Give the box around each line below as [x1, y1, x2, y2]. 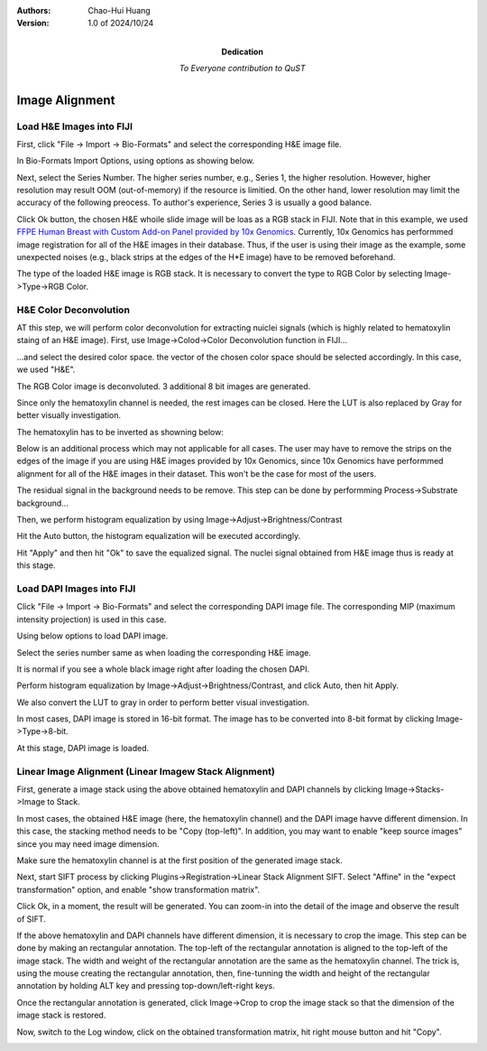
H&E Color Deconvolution [16, 303, 131, 316]
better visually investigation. [16, 410, 122, 421]
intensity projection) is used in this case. [16, 614, 167, 625]
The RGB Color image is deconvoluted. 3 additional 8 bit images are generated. [16, 380, 311, 392]
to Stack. [46, 796, 80, 807]
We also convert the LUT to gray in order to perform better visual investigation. [16, 696, 310, 708]
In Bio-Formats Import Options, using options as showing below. [16, 155, 255, 166]
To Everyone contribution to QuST [179, 63, 306, 74]
